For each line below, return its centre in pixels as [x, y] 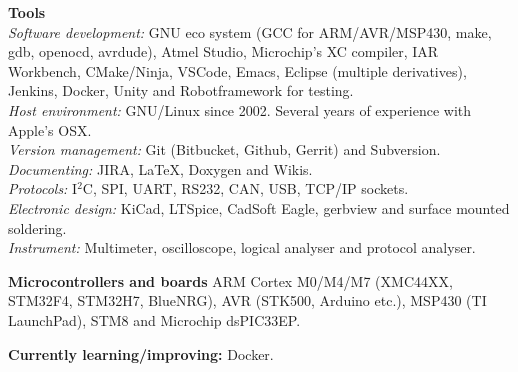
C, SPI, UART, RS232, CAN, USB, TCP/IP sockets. [245, 188]
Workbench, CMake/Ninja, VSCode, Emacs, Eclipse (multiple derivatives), [237, 70]
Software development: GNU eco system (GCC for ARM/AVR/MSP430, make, [250, 31]
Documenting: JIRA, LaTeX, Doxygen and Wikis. [160, 168]
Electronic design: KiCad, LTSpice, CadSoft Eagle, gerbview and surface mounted [259, 207]
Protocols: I [43, 188]
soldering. [37, 227]
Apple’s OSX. [50, 129]
